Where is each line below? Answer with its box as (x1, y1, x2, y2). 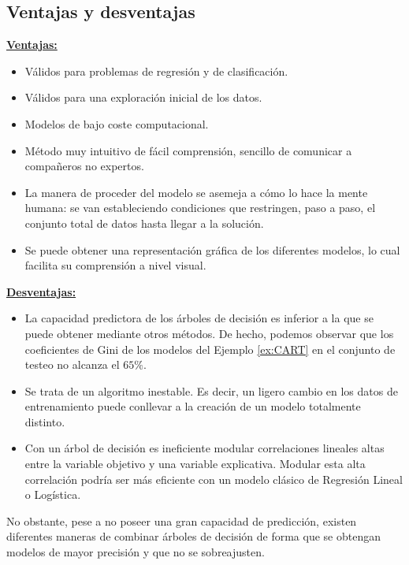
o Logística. (24, 486, 81, 503)
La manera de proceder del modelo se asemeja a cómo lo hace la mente (24, 184, 368, 200)
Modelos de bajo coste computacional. (24, 115, 209, 132)
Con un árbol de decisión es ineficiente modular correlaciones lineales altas (24, 440, 385, 456)
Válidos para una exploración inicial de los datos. (24, 89, 262, 106)
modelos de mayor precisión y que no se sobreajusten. (6, 544, 265, 560)
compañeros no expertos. (24, 158, 144, 174)
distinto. (24, 413, 65, 429)
